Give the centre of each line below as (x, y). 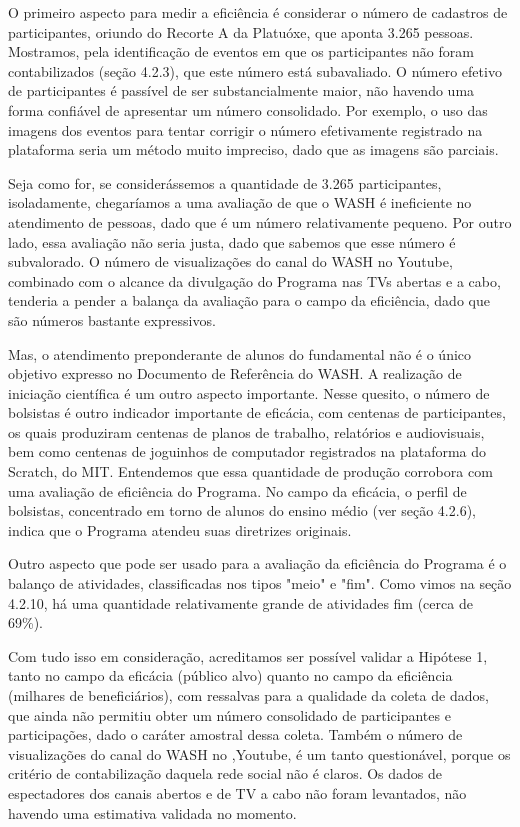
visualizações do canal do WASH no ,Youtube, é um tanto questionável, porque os (259, 753)
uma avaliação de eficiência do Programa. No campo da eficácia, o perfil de (237, 490)
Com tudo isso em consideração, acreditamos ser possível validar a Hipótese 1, (248, 655)
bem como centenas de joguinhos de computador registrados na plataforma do (247, 451)
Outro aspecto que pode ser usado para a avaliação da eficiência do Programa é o (257, 563)
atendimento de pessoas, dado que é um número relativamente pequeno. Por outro (260, 221)
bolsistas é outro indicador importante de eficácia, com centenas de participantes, (257, 412)
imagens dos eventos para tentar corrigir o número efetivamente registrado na (245, 129)
